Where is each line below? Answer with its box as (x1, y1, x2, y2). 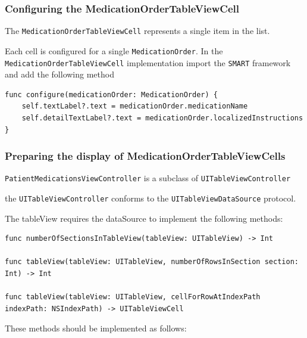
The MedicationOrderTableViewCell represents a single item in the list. (5, 24, 270, 37)
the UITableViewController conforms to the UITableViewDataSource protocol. (5, 192, 296, 204)
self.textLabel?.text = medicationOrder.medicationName (21, 102, 248, 111)
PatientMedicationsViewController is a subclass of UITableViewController (5, 172, 291, 184)
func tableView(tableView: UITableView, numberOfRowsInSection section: (5, 258, 299, 266)
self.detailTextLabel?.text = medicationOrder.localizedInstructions (21, 113, 303, 122)
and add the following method (5, 68, 114, 80)
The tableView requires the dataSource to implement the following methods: (5, 212, 283, 224)
